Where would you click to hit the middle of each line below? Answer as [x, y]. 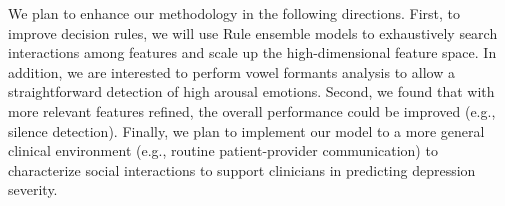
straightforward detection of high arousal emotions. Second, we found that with [251, 91]
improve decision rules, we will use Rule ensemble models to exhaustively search [253, 32]
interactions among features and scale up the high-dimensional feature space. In [252, 52]
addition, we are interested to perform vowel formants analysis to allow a [231, 71]
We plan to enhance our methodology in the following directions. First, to [234, 13]
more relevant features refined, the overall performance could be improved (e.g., [252, 110]
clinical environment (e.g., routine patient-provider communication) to [223, 150]
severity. [33, 189]
